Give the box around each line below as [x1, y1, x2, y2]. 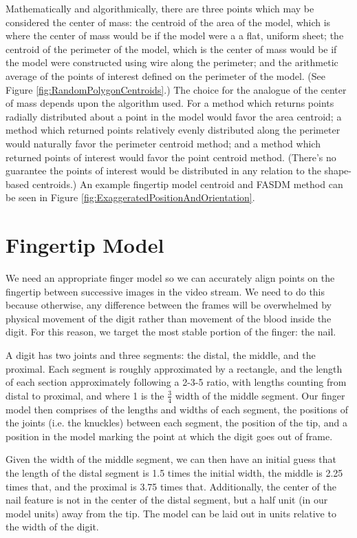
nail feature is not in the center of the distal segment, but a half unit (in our [6, 493, 328, 507]
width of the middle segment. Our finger [175, 388, 345, 402]
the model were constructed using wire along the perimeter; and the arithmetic [6, 55, 338, 70]
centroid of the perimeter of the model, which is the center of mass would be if [6, 41, 337, 56]
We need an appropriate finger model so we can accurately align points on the [6, 271, 335, 285]
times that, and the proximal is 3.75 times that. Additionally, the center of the [6, 479, 336, 493]
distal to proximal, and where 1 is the [6, 388, 164, 402]
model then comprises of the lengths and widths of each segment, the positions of [6, 402, 348, 416]
